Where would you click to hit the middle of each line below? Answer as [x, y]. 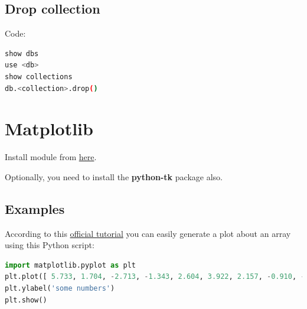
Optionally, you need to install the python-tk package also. [114, 176]
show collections [39, 77]
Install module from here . [51, 157]
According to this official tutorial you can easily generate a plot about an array [148, 233]
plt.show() [26, 300]
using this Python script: [50, 245]
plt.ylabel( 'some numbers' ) [60, 289]
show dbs [22, 53]
